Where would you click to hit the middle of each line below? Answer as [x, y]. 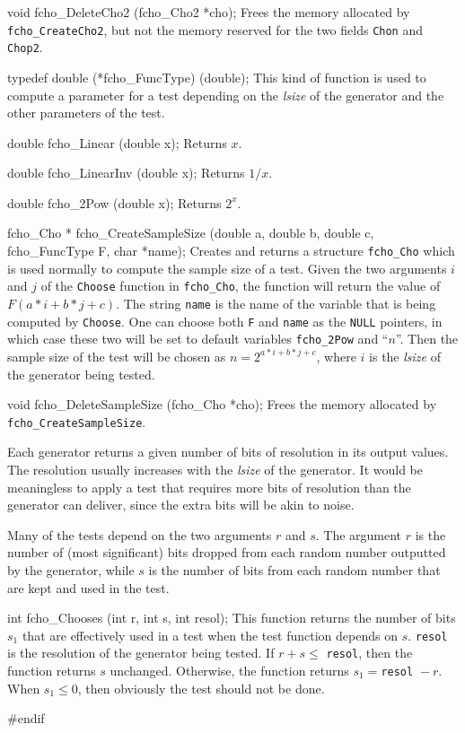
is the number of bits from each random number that [294, 569]
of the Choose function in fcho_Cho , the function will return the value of [241, 286]
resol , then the [369, 653]
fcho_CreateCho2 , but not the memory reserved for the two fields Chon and [215, 29]
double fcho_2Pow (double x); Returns [114, 202]
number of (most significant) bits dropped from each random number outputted [227, 552]
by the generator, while [71, 569]
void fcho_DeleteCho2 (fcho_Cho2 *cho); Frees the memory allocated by [209, 12]
